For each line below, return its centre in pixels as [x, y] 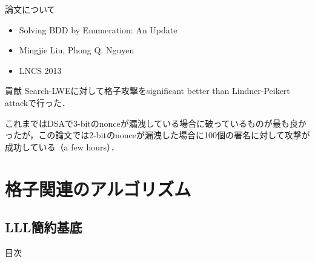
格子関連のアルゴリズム [98, 188]
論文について [30, 9]
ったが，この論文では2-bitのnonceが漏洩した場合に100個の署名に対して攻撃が [157, 135]
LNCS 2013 [40, 70]
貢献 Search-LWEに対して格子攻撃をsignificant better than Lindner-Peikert [148, 91]
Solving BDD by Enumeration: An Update [98, 29]
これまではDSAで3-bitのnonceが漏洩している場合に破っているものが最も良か [156, 123]
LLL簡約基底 [44, 227]
